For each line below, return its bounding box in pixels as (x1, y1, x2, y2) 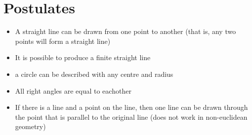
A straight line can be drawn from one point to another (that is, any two (15, 26, 236, 36)
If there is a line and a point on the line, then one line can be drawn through (15, 102, 248, 112)
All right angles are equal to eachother (15, 85, 131, 96)
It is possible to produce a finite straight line (15, 52, 151, 63)
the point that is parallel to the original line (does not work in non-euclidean (15, 111, 248, 122)
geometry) (15, 121, 46, 132)
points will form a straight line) (15, 35, 111, 46)
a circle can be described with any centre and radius (15, 68, 173, 79)
